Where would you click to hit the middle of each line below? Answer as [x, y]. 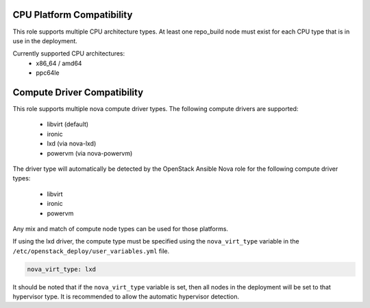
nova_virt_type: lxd [61, 269]
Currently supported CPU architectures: [69, 54]
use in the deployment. [45, 40]
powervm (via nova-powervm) [90, 153]
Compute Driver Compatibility [78, 92]
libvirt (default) [68, 124]
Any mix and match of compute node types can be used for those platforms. [121, 228]
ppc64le [48, 73]
